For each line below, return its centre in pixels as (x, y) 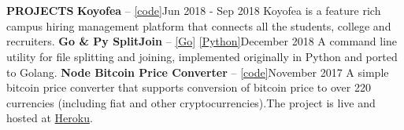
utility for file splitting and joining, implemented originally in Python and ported (202, 56)
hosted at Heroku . (50, 118)
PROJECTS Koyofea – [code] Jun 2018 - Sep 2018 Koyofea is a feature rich (194, 11)
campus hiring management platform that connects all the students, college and (199, 25)
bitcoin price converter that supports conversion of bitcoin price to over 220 (189, 87)
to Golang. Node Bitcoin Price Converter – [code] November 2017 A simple (198, 72)
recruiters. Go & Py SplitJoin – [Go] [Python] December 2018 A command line (202, 41)
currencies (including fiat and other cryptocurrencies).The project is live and (191, 102)
